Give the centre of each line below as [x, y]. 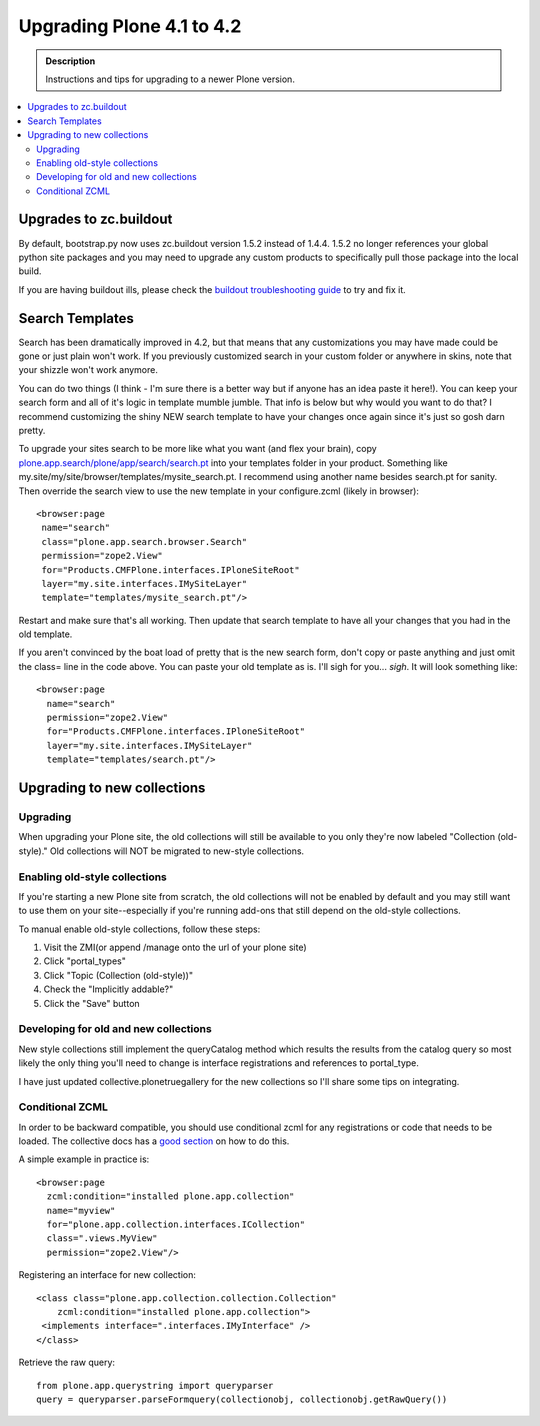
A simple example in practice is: [84, 1159]
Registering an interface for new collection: [107, 1275]
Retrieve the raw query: [66, 1362]
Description [70, 61]
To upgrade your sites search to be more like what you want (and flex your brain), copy [197, 449]
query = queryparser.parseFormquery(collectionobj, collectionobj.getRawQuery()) [242, 1399]
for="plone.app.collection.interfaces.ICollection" [175, 1224]
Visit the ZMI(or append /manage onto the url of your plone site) [175, 947]
